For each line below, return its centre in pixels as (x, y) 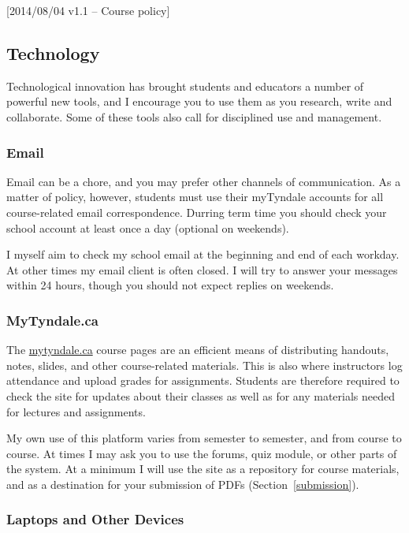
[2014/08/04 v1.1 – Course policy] (88, 10)
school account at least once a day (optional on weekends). (148, 227)
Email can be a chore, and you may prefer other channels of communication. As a (204, 181)
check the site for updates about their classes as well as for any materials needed (201, 395)
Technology (53, 52)
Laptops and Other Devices (95, 519)
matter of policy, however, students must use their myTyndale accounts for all (195, 197)
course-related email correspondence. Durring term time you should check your (197, 212)
